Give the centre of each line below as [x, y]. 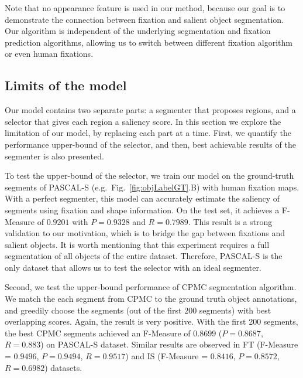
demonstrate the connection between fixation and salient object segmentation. [144, 19]
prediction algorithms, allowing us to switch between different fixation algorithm [149, 42]
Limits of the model [66, 85]
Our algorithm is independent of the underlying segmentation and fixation [138, 31]
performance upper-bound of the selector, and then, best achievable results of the [150, 144]
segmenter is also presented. [54, 156]
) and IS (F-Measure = [167, 356]
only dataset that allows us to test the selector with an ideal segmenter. [133, 267]
